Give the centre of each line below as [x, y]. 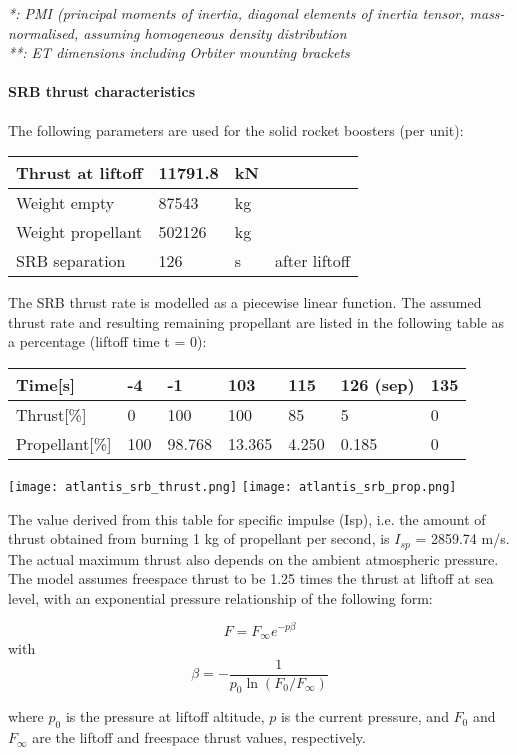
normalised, [43, 32]
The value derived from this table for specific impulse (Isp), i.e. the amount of [247, 518]
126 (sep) [377, 384]
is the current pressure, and [364, 716]
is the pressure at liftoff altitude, [165, 716]
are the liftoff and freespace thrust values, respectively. [199, 737]
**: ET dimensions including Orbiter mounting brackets [179, 52]
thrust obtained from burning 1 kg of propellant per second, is [199, 538]
